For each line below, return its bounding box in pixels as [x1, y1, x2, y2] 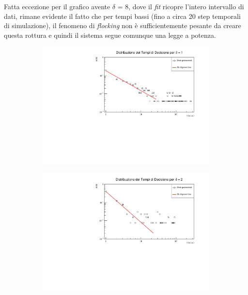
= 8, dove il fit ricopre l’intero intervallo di [117, 1, 244, 11]
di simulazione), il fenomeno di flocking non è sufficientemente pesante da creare [4, 20, 241, 31]
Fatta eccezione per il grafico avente [4, 1, 110, 11]
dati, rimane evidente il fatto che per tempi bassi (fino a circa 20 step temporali [4, 11, 241, 21]
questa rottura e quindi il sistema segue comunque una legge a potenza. [4, 30, 216, 40]
